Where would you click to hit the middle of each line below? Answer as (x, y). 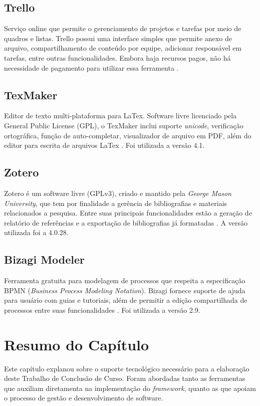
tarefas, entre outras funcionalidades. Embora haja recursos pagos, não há (117, 57)
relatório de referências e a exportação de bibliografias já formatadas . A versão (126, 222)
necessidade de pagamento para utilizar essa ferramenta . (91, 67)
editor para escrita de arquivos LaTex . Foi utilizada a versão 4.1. (104, 145)
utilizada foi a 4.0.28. (36, 232)
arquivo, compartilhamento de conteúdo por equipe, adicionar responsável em (123, 48)
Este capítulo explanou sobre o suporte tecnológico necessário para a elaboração (127, 368)
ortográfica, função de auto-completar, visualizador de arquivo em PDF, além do (128, 135)
